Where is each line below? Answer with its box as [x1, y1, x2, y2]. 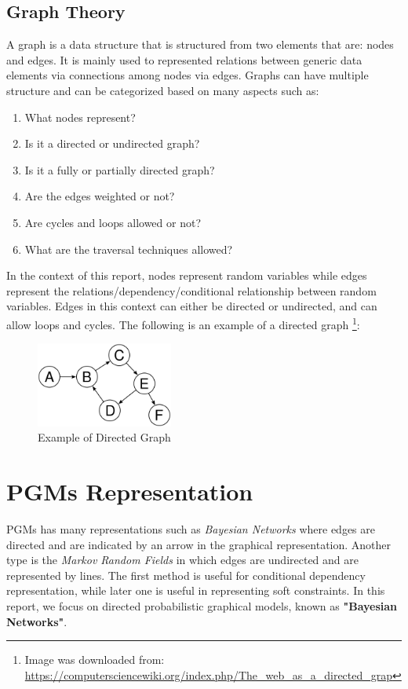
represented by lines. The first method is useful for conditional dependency [6, 566, 366, 583]
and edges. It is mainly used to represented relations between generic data [6, 51, 362, 68]
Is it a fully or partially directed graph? [24, 161, 215, 178]
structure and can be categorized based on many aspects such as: [6, 82, 319, 98]
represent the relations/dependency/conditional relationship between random [6, 282, 377, 299]
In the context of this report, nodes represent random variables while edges [6, 267, 367, 284]
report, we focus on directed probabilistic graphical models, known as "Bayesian [6, 597, 398, 614]
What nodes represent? [24, 108, 136, 125]
